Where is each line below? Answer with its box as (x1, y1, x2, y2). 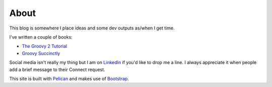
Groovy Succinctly (22, 50, 60, 56)
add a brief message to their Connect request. (9, 66, 105, 72)
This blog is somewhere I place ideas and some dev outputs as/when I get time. (9, 25, 175, 31)
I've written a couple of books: (9, 34, 73, 40)
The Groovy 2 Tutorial (22, 43, 67, 49)
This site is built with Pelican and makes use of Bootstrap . (9, 75, 129, 81)
